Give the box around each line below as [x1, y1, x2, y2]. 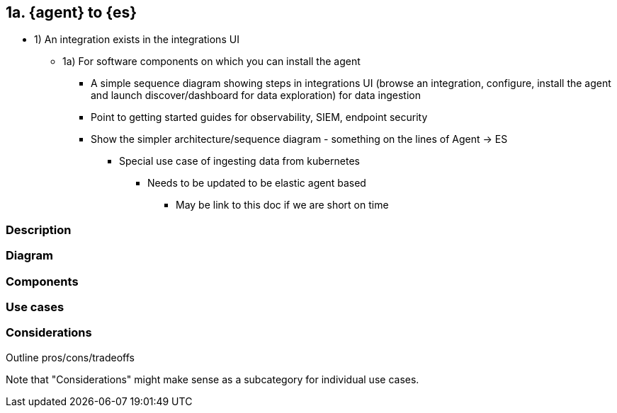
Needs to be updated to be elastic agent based [147, 177, 366, 190]
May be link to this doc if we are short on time [176, 199, 389, 211]
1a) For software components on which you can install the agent [62, 55, 361, 68]
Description [6, 222, 72, 237]
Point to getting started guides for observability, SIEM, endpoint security [91, 111, 428, 124]
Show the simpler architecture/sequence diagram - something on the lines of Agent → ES [91, 133, 508, 146]
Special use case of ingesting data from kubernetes [119, 155, 360, 168]
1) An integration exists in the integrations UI [34, 33, 239, 46]
